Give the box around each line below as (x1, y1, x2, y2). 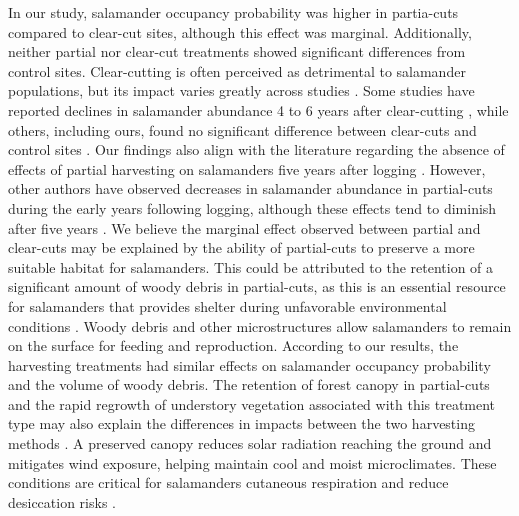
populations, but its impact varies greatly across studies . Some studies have (8, 80, 475, 101)
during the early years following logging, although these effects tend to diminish (8, 197, 497, 218)
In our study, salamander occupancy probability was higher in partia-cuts (8, 2, 459, 22)
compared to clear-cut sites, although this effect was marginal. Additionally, (8, 21, 472, 42)
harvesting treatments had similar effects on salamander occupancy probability (8, 354, 491, 375)
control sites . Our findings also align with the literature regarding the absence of (8, 139, 505, 160)
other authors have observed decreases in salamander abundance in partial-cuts (8, 178, 493, 199)
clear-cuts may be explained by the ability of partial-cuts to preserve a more (8, 237, 475, 258)
